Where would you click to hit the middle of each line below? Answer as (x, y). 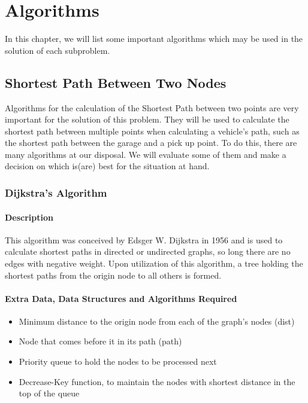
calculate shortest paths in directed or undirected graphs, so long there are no (148, 251)
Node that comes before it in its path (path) (100, 341)
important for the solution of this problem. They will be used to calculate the (147, 119)
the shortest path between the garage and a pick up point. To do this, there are (151, 143)
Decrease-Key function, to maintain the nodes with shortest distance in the (157, 381)
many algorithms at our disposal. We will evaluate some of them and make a (146, 154)
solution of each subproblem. (58, 50)
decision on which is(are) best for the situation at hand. (107, 166)
